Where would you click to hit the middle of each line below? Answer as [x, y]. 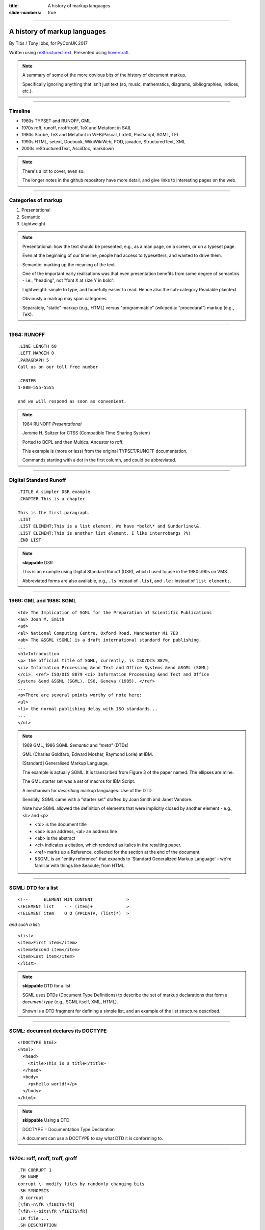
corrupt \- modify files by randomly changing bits [81, 1184]
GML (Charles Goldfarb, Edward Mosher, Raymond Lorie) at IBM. [88, 754]
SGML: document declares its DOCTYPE [58, 1031]
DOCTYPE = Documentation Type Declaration [68, 1129]
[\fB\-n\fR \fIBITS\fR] [46, 1205]
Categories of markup [36, 200]
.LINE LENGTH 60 [37, 346]
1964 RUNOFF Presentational [52, 424]
